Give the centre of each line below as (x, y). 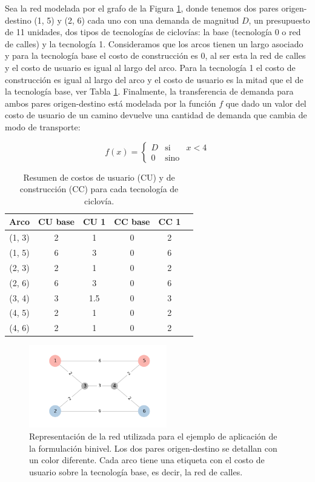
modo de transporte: (43, 126)
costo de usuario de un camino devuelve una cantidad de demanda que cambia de (156, 115)
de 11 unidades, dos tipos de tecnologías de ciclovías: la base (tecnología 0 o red (153, 32)
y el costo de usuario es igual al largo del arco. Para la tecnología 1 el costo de (150, 67)
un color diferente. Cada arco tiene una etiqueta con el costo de (147, 460)
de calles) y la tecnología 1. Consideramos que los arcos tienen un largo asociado (154, 43)
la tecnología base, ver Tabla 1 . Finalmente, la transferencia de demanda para (149, 91)
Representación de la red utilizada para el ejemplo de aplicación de (153, 436)
